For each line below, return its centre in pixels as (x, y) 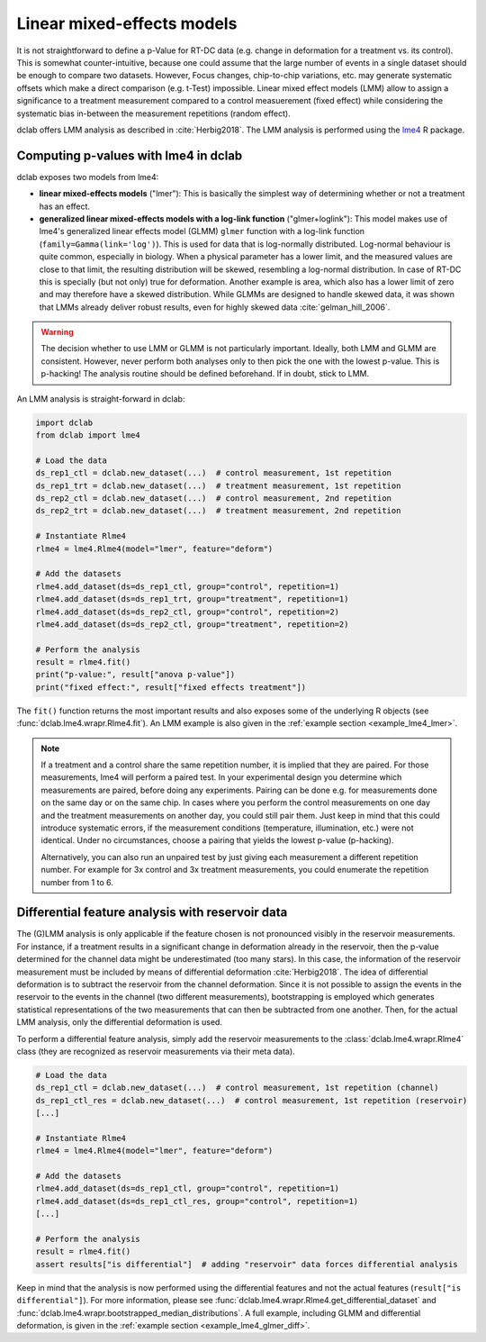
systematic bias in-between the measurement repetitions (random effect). (154, 113)
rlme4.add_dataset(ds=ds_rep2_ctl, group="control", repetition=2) (188, 612)
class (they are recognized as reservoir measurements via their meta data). (156, 1051)
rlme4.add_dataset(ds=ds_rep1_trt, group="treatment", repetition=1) (192, 599)
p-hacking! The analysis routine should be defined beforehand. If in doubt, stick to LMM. (205, 374)
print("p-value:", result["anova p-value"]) (135, 675)
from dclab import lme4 (88, 435)
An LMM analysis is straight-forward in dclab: (101, 399)
